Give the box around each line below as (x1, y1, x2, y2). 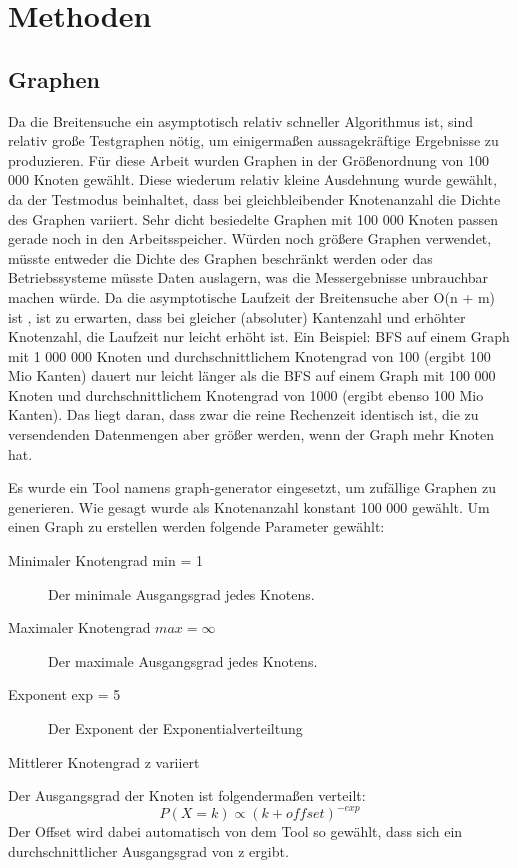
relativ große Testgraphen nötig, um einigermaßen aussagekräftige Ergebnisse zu (8, 130, 499, 151)
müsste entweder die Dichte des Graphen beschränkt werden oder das (8, 247, 433, 268)
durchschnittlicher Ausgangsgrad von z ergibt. (8, 840, 289, 861)
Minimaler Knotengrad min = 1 (8, 550, 203, 571)
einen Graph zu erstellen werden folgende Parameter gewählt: (8, 516, 385, 537)
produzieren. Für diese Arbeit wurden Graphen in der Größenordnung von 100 (8, 149, 489, 170)
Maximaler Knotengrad (8, 617, 151, 638)
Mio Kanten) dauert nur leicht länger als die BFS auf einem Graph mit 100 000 (8, 365, 496, 386)
